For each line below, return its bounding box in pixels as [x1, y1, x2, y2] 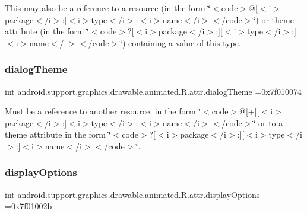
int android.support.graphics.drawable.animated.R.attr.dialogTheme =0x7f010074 [5, 85, 302, 97]
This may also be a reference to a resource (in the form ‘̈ [5, 2, 211, 14]
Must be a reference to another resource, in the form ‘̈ [5, 105, 201, 117]
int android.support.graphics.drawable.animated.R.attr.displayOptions [5, 188, 260, 200]
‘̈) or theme [253, 13, 294, 25]
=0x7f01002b [5, 200, 52, 212]
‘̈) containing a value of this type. [120, 36, 241, 49]
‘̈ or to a [253, 116, 283, 129]
